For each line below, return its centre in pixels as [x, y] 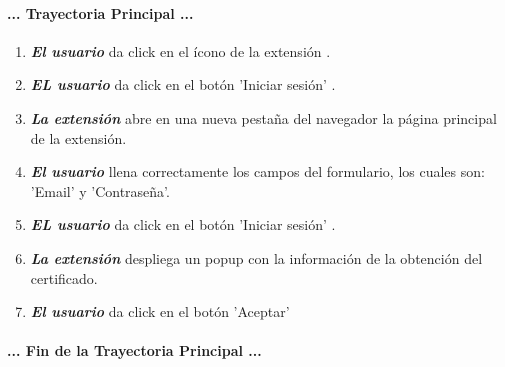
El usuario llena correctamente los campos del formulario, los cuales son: [257, 171]
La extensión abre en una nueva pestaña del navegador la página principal [263, 117]
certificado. [64, 277]
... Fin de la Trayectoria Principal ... [134, 350]
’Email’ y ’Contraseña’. [100, 190]
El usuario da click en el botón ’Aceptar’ [160, 311]
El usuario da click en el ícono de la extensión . [180, 50]
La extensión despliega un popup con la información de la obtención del [256, 257]
